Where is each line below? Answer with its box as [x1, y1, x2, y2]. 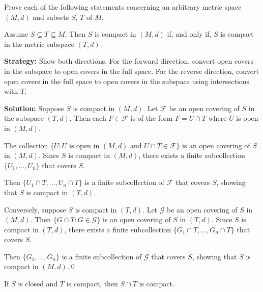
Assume [4, 29, 28, 39]
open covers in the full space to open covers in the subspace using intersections [4, 75, 250, 86]
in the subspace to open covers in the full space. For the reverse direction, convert [4, 65, 259, 76]
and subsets [33, 11, 69, 22]
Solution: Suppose [4, 102, 64, 113]
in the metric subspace [4, 38, 74, 49]
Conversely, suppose [4, 204, 66, 215]
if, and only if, [167, 29, 212, 39]
